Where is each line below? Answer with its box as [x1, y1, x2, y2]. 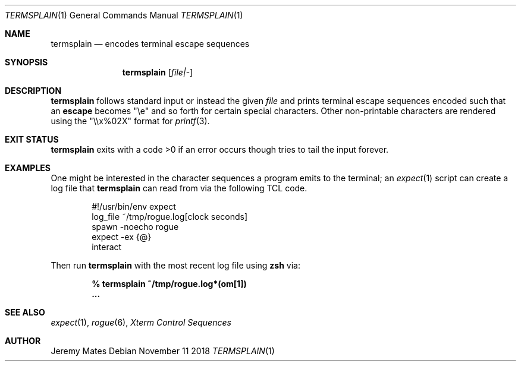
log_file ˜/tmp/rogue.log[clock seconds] [92, 212, 248, 222]
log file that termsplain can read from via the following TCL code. [51, 183, 307, 193]
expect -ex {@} [92, 232, 152, 242]
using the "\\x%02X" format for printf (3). [51, 116, 210, 126]
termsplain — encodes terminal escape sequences [51, 39, 250, 49]
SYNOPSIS [5, 57, 48, 67]
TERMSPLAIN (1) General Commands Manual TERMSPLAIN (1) [5, 10, 243, 20]
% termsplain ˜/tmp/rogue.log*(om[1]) [92, 279, 247, 289]
